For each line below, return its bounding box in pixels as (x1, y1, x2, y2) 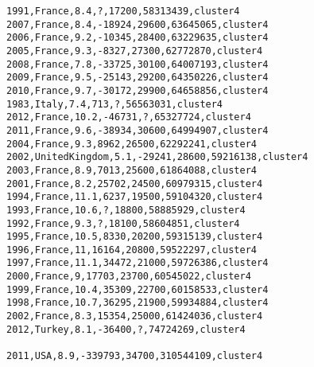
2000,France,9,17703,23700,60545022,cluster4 (6, 271, 251, 283)
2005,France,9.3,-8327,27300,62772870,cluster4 (6, 45, 263, 57)
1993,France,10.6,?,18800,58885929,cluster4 (6, 204, 246, 216)
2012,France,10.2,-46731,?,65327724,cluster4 (6, 111, 251, 123)
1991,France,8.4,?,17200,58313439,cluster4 (6, 6, 240, 17)
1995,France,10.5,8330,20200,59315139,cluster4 (6, 231, 263, 243)
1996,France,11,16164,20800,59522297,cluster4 (6, 244, 257, 256)
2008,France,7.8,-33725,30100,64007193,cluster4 (6, 58, 269, 70)
